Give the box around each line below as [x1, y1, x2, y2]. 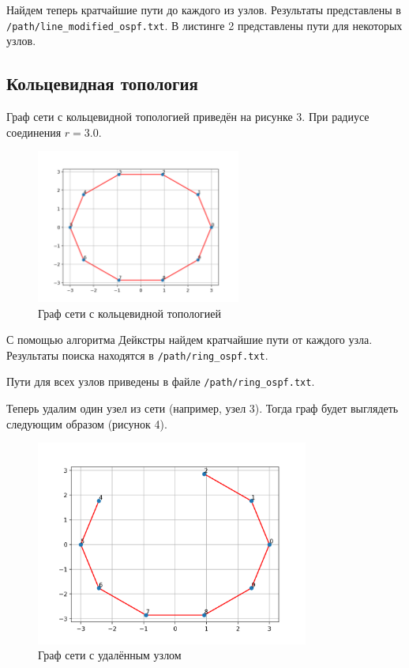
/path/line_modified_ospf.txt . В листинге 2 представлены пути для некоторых [6, 17, 403, 33]
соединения [6, 123, 62, 140]
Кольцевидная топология [6, 71, 198, 96]
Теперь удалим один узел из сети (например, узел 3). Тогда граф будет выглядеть [6, 400, 399, 417]
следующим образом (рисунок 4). [6, 415, 167, 432]
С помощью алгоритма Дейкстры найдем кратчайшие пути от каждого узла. [6, 331, 373, 348]
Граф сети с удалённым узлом [38, 647, 182, 663]
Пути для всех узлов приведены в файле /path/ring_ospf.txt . [6, 373, 315, 390]
